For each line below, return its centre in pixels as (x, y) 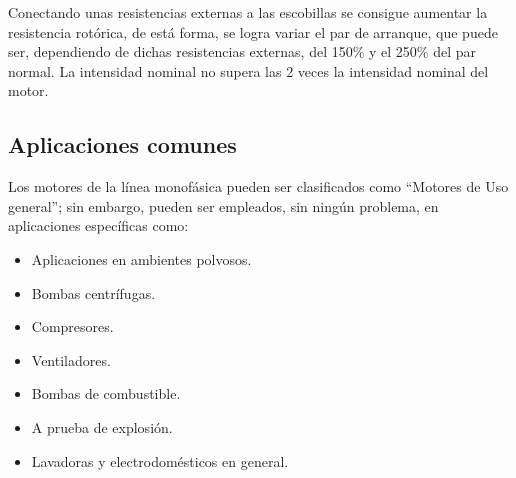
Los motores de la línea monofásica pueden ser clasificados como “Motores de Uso (258, 186)
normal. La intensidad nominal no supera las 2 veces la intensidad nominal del (248, 70)
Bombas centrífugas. (93, 292)
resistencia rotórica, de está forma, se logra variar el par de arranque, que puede (253, 31)
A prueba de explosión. (102, 426)
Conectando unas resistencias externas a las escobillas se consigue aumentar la (248, 12)
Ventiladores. (71, 359)
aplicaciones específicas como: (98, 225)
